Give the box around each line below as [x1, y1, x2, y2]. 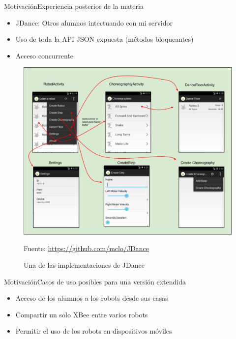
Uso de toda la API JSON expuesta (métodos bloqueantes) [15, 34, 194, 44]
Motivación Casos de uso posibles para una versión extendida [4, 276, 186, 286]
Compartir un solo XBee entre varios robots [15, 309, 148, 319]
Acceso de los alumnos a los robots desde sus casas [15, 293, 168, 303]
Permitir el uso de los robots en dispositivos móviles [15, 326, 172, 336]
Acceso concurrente [15, 50, 73, 60]
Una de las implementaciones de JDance [24, 259, 145, 270]
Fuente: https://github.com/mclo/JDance [24, 243, 149, 254]
